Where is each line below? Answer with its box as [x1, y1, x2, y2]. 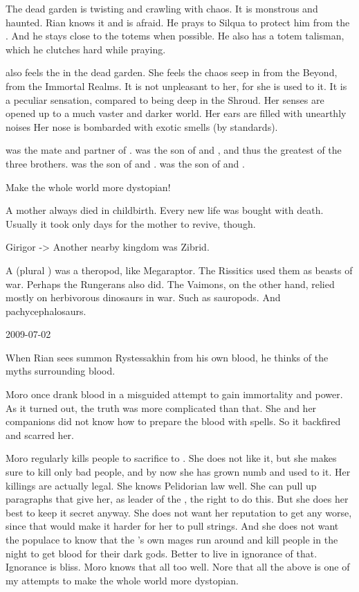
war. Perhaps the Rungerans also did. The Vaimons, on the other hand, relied [6, 276, 335, 291]
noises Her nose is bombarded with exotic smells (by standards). [6, 119, 278, 134]
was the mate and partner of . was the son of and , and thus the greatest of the [6, 143, 342, 157]
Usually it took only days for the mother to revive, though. [6, 216, 256, 231]
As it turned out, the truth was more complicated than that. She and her [6, 400, 317, 415]
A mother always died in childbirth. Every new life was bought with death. [6, 203, 324, 217]
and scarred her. [6, 427, 74, 442]
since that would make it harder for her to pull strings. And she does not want [6, 519, 339, 533]
